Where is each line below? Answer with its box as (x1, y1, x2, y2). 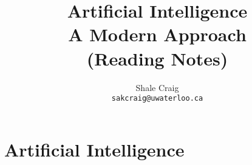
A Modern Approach (68, 22, 247, 47)
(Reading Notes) (86, 45, 228, 70)
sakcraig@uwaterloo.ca (111, 94, 203, 103)
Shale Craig (135, 81, 179, 93)
